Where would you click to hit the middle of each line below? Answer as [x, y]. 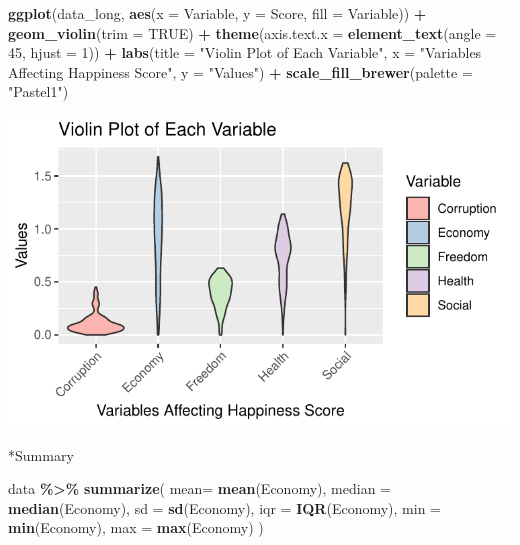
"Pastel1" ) [38, 91]
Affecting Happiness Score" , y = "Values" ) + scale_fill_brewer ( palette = [240, 71]
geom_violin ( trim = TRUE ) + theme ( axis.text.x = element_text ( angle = [252, 32]
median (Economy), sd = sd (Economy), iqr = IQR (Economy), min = [224, 507]
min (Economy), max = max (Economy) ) [136, 527]
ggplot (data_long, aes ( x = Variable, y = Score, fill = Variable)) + [217, 13]
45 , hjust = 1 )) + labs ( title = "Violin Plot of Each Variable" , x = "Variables [245, 52]
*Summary [41, 454]
